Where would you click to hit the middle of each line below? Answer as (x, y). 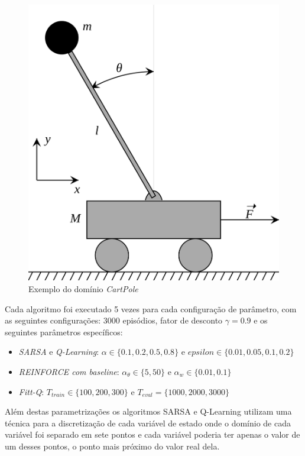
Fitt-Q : (31, 391)
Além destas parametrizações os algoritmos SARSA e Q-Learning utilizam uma (148, 411)
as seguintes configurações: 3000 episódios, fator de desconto (114, 320)
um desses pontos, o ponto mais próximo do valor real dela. (112, 446)
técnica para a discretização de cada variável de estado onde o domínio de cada (148, 423)
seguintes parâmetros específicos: (64, 332)
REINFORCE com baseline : (69, 371)
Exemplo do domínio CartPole (83, 288)
